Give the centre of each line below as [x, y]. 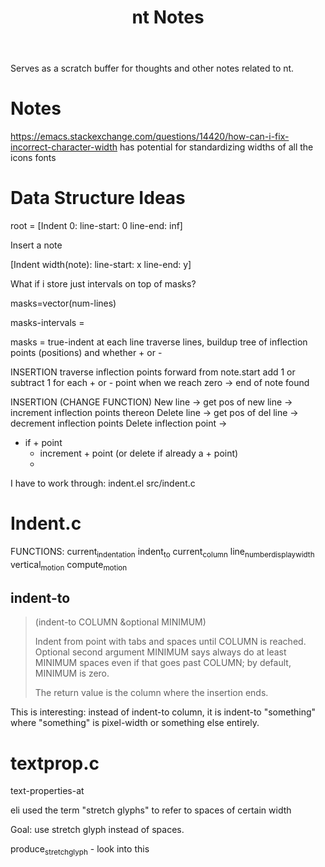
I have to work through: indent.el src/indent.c [103, 483]
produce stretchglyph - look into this [80, 850]
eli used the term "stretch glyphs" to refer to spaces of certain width [151, 810]
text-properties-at [47, 791]
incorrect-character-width [64, 147]
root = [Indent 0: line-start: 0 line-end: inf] [96, 226]
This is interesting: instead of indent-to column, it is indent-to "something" [163, 712]
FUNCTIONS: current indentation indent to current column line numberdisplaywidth [162, 553]
